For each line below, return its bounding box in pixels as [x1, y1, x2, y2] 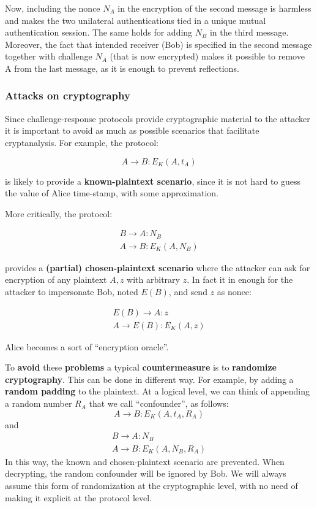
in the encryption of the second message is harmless [117, 2, 311, 14]
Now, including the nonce [5, 2, 100, 14]
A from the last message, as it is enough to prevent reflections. [5, 61, 239, 74]
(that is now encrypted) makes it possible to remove [110, 50, 305, 63]
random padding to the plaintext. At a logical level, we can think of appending [5, 385, 310, 398]
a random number [5, 397, 72, 410]
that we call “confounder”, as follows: [89, 397, 229, 410]
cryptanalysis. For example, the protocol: [5, 136, 158, 148]
